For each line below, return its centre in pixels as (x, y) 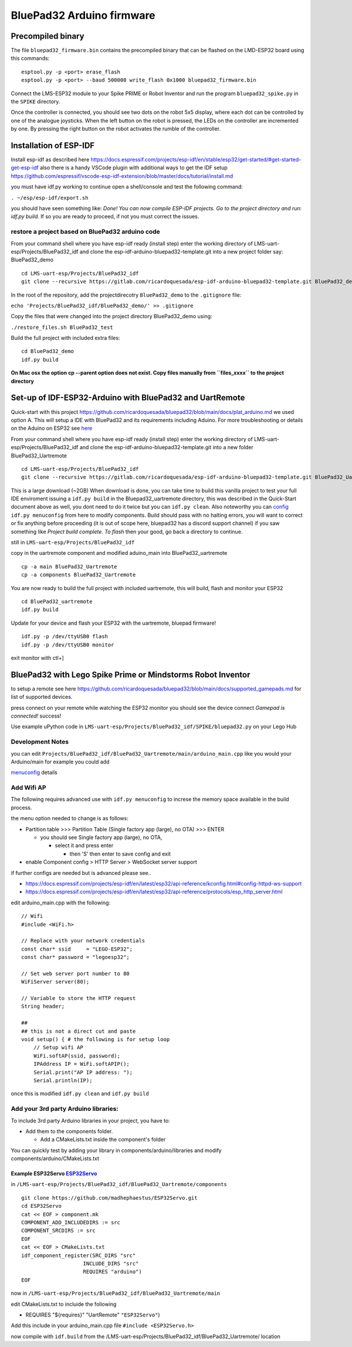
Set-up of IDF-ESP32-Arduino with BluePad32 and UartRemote (128, 398)
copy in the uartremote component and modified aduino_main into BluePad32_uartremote (119, 553)
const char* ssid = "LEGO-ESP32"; (77, 949)
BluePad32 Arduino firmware (83, 15)
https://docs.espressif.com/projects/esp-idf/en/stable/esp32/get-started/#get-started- (196, 160)
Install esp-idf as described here (50, 160)
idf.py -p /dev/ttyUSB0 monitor (68, 645)
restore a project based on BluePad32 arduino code (86, 232)
